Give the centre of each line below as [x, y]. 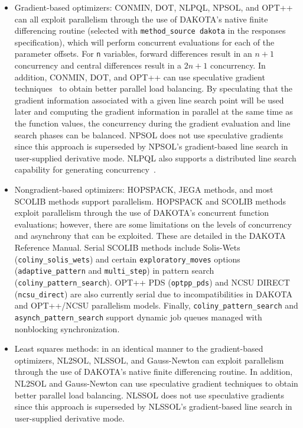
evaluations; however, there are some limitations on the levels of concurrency [153, 224]
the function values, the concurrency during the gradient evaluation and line [152, 123]
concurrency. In [238, 65]
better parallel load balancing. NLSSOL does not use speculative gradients [149, 395]
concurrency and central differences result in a [98, 65]
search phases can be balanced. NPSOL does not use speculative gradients [149, 134]
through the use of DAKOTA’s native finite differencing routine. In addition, [154, 372]
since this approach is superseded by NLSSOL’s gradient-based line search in [153, 406]
